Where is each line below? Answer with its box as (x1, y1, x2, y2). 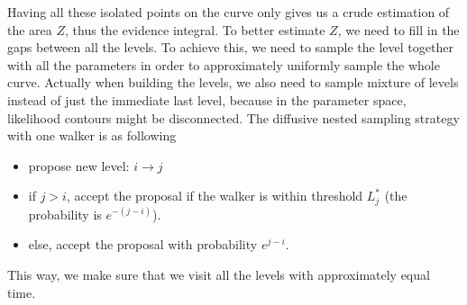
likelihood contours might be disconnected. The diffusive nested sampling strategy (7, 108, 460, 127)
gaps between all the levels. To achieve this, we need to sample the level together (7, 38, 453, 57)
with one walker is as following (7, 126, 177, 145)
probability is (28, 204, 102, 223)
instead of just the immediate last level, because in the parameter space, (7, 90, 407, 109)
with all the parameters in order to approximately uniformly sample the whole (7, 55, 440, 74)
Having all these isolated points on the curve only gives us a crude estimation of (7, 3, 450, 21)
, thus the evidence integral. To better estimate (65, 20, 325, 39)
